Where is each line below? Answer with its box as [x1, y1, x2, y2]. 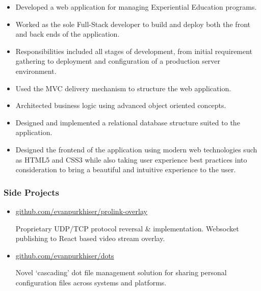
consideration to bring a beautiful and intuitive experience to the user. [15, 164, 236, 175]
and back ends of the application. [15, 29, 120, 39]
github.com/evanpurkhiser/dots [15, 250, 114, 260]
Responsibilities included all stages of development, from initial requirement [15, 45, 253, 56]
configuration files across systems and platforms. [15, 277, 167, 287]
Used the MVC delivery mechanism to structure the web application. [15, 83, 231, 93]
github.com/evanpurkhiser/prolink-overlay [15, 205, 147, 216]
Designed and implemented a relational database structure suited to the [15, 117, 240, 127]
